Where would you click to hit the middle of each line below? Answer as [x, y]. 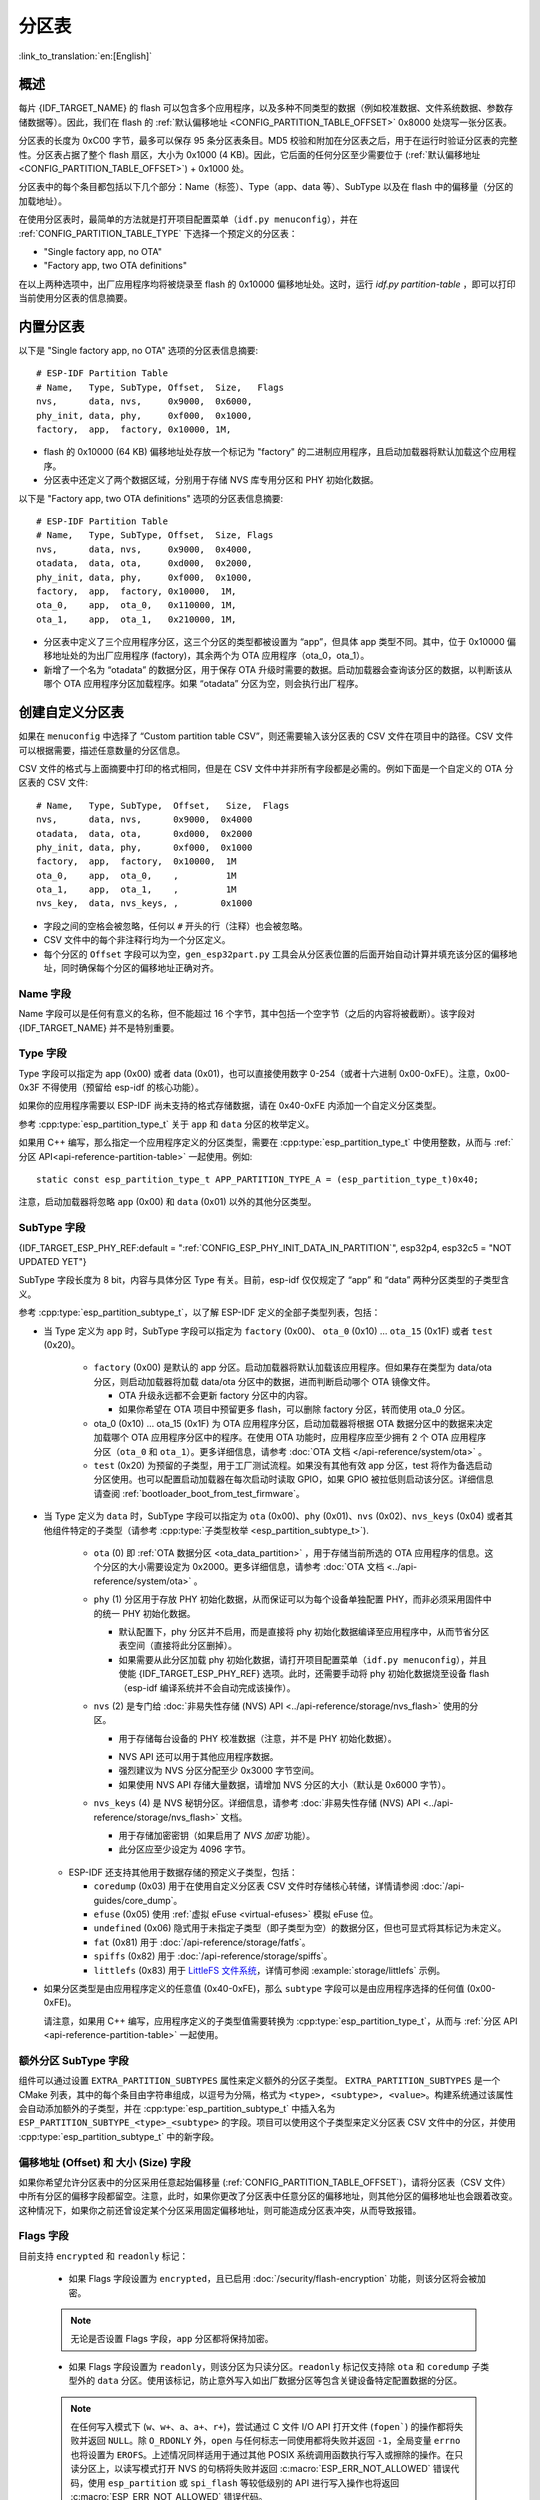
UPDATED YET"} [52, 1261]
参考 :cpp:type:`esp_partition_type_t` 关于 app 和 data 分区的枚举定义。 [166, 1124]
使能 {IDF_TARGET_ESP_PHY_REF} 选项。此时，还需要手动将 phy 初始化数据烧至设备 [292, 1674]
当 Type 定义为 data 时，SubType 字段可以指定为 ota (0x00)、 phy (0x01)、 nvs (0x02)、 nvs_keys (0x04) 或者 [274, 1516]
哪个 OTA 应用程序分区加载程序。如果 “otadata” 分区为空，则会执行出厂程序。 [203, 684]
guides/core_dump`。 [138, 1900]
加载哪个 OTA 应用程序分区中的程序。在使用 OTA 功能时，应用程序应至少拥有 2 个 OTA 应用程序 [290, 1437]
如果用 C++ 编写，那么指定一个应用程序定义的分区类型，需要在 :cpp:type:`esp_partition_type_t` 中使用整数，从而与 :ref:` [266, 1142]
